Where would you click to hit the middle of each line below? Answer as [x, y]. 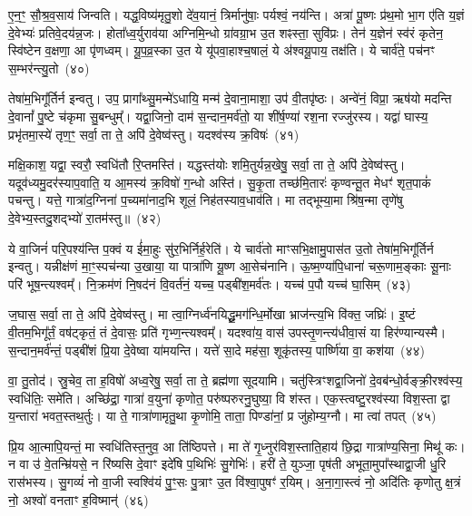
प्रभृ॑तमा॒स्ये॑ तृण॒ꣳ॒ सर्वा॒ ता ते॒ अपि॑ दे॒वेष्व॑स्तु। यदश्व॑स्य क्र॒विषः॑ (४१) [154, 134]
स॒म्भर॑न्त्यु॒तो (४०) [49, 68]
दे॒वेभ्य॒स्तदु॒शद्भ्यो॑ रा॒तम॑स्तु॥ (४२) [85, 217]
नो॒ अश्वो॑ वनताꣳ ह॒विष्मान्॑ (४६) [79, 499]
